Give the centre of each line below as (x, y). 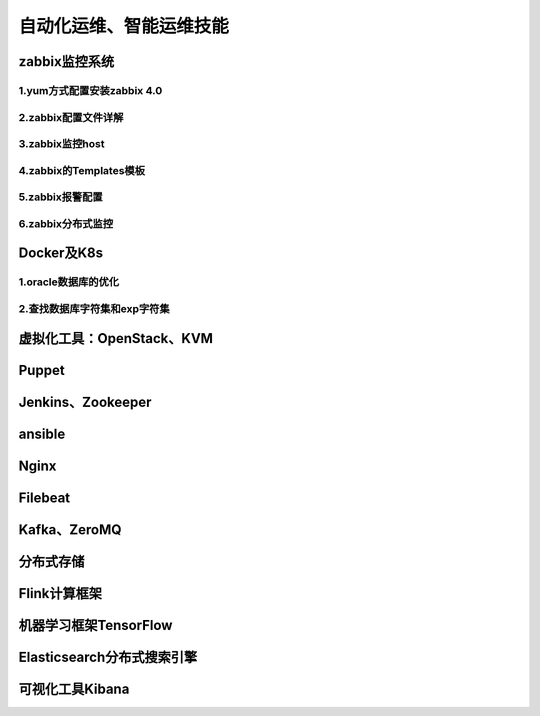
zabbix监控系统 (66, 61)
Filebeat (44, 497)
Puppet (41, 370)
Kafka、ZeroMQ (70, 529)
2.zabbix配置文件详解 (71, 117)
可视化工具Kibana (74, 688)
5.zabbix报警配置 (61, 197)
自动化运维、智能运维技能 (124, 26)
